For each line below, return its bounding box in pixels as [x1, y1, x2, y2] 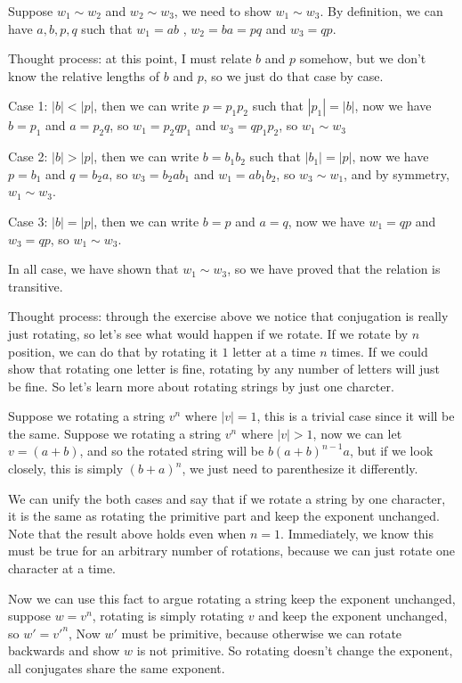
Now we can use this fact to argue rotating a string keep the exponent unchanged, [8, 588, 456, 607]
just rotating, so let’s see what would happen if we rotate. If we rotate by [8, 324, 409, 342]
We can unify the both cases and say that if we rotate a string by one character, [8, 489, 446, 507]
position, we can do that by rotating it [8, 341, 218, 360]
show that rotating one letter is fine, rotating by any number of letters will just [8, 359, 441, 378]
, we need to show [174, 2, 272, 20]
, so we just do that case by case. [203, 66, 384, 85]
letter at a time [232, 341, 316, 360]
